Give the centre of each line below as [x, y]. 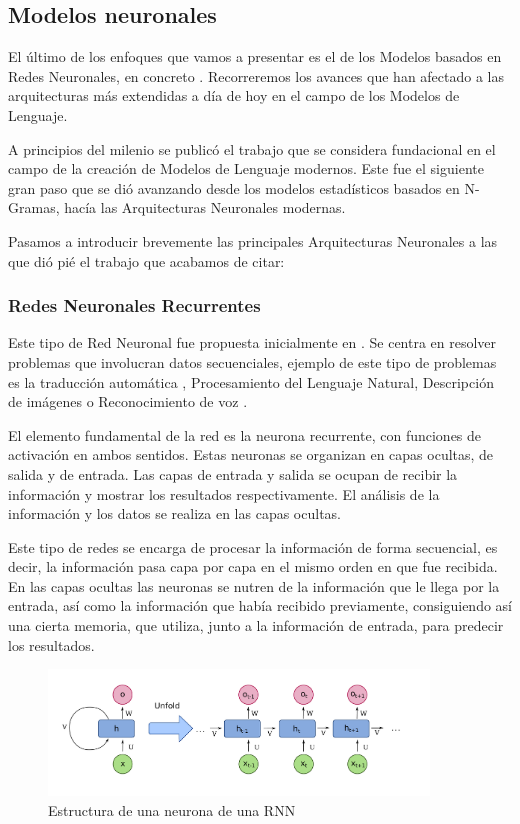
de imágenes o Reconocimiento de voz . [128, 401]
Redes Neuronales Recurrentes [134, 305]
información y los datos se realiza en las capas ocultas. [175, 513]
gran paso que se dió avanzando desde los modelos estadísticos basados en [234, 187]
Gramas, [34, 207]
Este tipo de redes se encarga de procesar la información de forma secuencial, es [253, 546]
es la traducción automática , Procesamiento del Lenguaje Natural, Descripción [251, 381]
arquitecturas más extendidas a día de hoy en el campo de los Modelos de [234, 95]
